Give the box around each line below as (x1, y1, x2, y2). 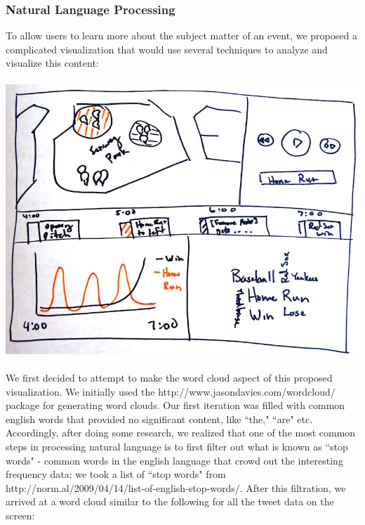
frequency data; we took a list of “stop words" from (6, 467, 226, 481)
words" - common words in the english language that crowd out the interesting (6, 453, 343, 467)
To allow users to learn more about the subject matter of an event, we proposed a (6, 28, 357, 43)
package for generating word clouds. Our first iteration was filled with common (6, 398, 345, 413)
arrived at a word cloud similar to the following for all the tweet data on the (6, 494, 334, 509)
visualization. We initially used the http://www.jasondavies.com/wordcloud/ (6, 384, 336, 398)
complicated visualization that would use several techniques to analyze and (6, 41, 328, 56)
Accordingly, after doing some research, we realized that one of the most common (6, 425, 356, 440)
